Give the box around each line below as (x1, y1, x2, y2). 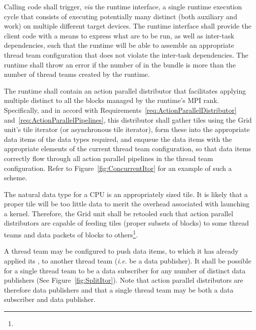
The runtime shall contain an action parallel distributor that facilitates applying (4, 85, 246, 96)
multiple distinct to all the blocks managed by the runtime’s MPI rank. (4, 95, 219, 105)
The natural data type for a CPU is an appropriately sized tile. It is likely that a (4, 189, 248, 199)
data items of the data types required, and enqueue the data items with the (4, 133, 232, 144)
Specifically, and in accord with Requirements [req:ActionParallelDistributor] (4, 104, 237, 115)
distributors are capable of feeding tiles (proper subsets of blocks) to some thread (4, 218, 249, 228)
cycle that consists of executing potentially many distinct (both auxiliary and (4, 11, 237, 21)
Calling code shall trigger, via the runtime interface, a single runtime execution (4, 1, 242, 11)
